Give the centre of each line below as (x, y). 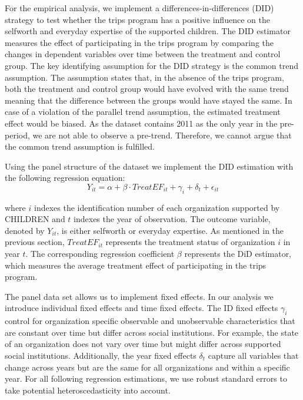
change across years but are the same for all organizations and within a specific (147, 367)
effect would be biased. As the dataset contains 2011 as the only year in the (141, 123)
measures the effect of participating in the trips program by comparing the (139, 42)
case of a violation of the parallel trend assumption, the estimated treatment (143, 112)
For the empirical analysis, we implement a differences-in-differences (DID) (139, 8)
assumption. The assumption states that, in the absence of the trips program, (144, 77)
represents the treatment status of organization (190, 242)
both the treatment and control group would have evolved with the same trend (147, 89)
